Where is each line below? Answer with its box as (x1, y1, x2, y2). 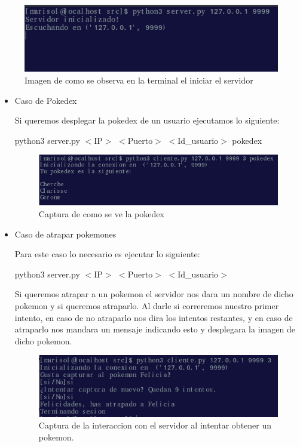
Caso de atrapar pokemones (14, 227, 117, 240)
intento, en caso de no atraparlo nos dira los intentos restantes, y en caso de (14, 311, 293, 323)
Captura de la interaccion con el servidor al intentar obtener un (38, 419, 272, 431)
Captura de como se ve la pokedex (38, 207, 164, 220)
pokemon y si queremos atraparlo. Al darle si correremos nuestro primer (14, 299, 279, 312)
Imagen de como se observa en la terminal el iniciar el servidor (25, 73, 253, 86)
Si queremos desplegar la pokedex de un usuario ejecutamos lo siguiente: (14, 114, 280, 127)
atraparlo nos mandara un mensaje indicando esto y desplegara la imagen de (14, 323, 295, 335)
